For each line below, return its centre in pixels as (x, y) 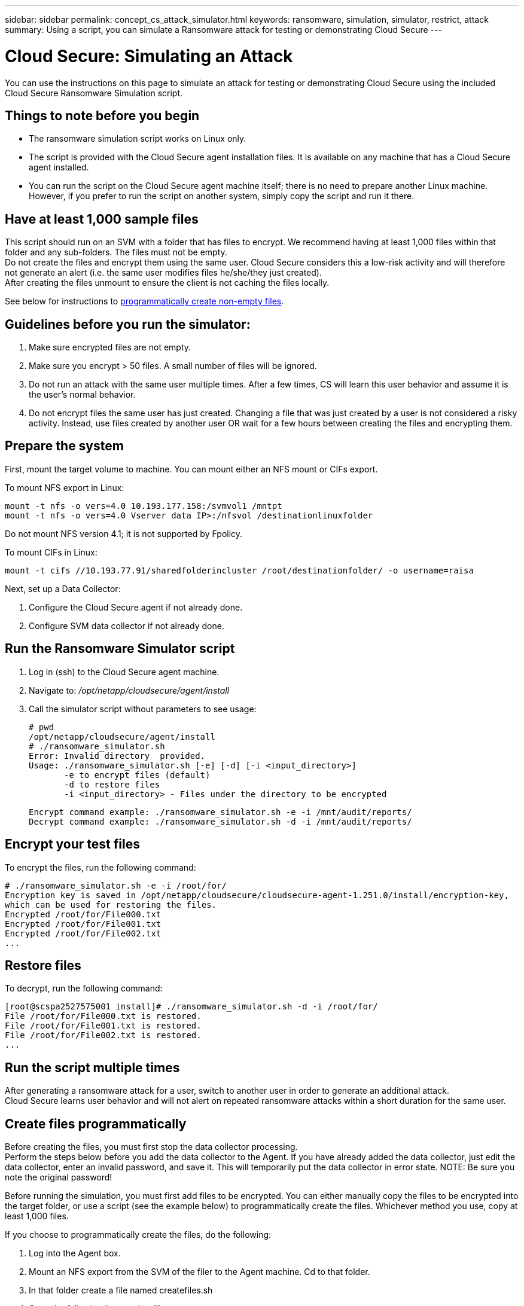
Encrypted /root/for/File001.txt (83, 924)
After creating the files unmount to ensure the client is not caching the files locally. (167, 283)
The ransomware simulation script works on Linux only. (138, 139)
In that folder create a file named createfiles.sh (121, 1290)
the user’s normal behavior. (82, 395)
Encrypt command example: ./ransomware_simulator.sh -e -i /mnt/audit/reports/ (220, 812)
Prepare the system (64, 446)
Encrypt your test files (72, 844)
